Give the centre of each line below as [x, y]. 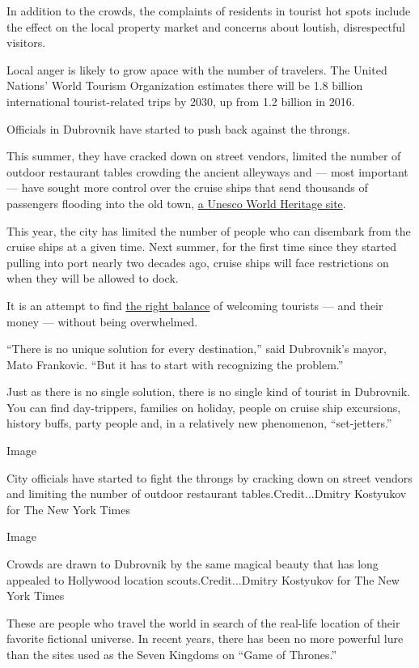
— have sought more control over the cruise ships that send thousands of [187, 187]
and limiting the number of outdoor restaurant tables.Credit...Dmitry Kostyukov [207, 494]
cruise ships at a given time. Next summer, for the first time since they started [202, 247]
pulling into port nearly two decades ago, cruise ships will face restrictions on [198, 262]
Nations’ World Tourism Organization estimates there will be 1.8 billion [185, 85]
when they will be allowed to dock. [93, 278]
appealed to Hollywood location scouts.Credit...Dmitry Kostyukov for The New [203, 579]
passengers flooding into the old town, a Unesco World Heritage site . [176, 203]
